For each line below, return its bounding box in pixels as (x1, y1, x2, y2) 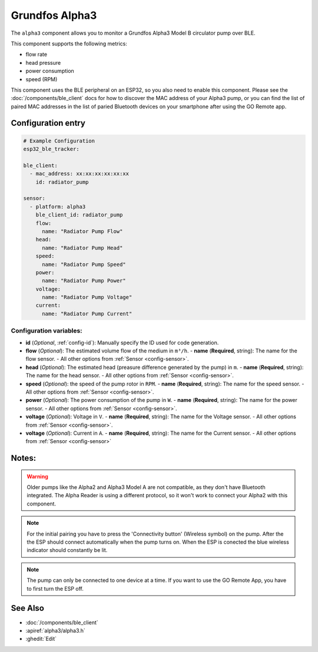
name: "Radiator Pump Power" (42, 277, 126, 284)
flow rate (25, 51, 47, 58)
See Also (11, 603, 44, 613)
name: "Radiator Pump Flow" (42, 228, 123, 235)
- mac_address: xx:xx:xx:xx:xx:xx (29, 171, 130, 177)
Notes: (11, 453, 37, 463)
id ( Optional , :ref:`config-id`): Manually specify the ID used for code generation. (25, 339, 219, 346)
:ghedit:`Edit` (25, 636, 57, 643)
